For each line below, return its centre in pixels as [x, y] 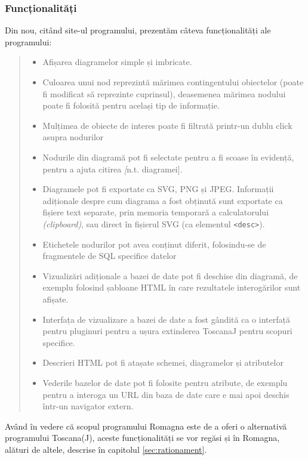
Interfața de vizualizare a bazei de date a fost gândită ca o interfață [166, 319]
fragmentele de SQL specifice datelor [110, 256]
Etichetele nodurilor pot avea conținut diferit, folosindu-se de [154, 244]
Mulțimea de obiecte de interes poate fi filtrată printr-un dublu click [167, 125]
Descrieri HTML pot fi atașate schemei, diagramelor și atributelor [163, 362]
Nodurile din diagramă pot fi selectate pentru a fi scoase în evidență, [168, 157]
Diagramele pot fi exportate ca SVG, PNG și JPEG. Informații [158, 189]
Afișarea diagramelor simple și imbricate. [117, 62]
